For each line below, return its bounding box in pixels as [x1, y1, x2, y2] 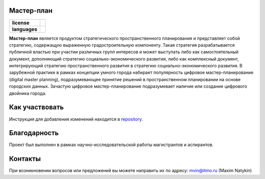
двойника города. [9, 90, 47, 96]
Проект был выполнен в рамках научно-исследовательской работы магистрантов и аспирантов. [9, 142, 213, 148]
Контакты [9, 155, 41, 163]
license [12, 19, 29, 26]
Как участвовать [9, 103, 64, 112]
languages [12, 26, 38, 32]
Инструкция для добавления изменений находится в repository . [9, 116, 143, 122]
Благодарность [9, 129, 59, 137]
